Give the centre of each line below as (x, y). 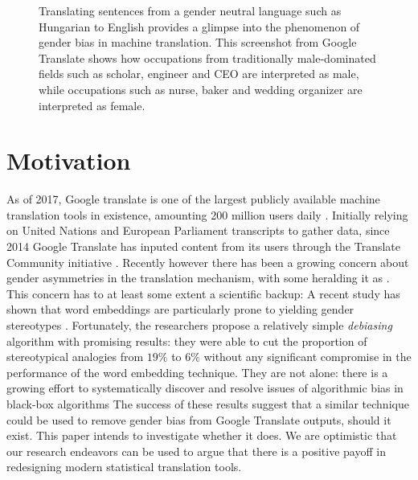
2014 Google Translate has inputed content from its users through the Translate (203, 246)
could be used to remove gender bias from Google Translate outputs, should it (199, 419)
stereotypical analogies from (75, 357)
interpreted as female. (92, 105)
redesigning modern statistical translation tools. (124, 467)
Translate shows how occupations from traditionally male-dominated (207, 57)
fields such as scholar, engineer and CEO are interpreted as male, (199, 74)
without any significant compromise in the (307, 357)
